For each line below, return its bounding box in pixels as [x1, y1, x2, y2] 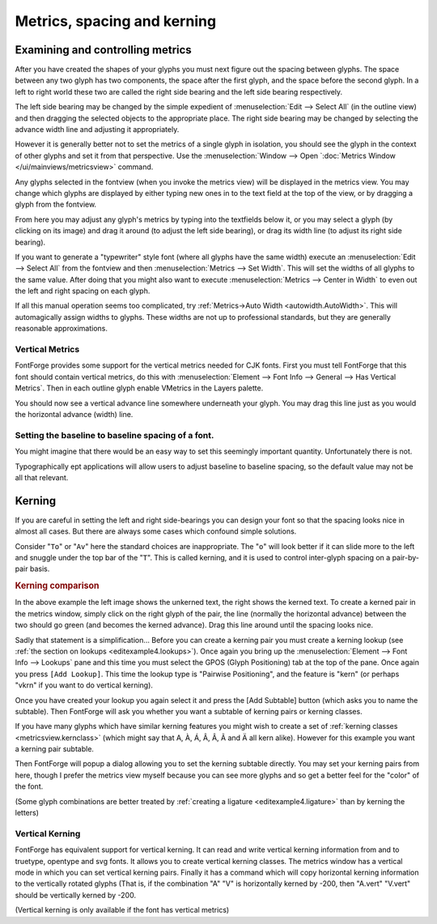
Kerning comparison [15, 580, 100, 591]
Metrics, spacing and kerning [15, 12, 217, 30]
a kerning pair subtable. [15, 744, 95, 754]
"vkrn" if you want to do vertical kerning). [15, 680, 154, 690]
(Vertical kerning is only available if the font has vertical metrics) [15, 905, 230, 915]
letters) [15, 808, 40, 818]
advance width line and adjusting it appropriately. [15, 125, 180, 134]
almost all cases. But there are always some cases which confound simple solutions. [15, 526, 297, 536]
